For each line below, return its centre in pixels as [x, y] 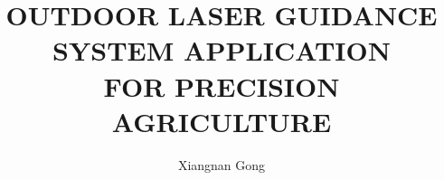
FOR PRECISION [222, 85]
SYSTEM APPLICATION [222, 50]
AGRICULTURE [222, 121]
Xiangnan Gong [222, 164]
